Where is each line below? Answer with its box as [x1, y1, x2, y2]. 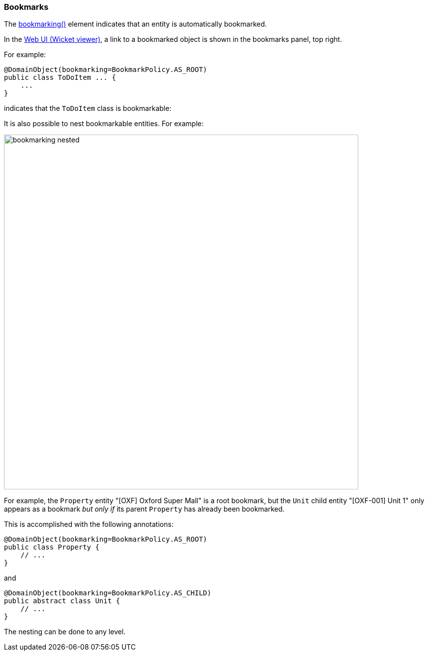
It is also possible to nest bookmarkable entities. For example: [4, 119, 204, 128]
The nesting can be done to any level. [4, 627, 126, 636]
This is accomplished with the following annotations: [4, 520, 174, 529]
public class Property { [4, 543, 99, 552]
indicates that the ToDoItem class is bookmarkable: [4, 104, 172, 113]
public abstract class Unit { [4, 597, 121, 605]
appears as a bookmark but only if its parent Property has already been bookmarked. [4, 505, 285, 514]
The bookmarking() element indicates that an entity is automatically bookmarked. [4, 20, 267, 29]
